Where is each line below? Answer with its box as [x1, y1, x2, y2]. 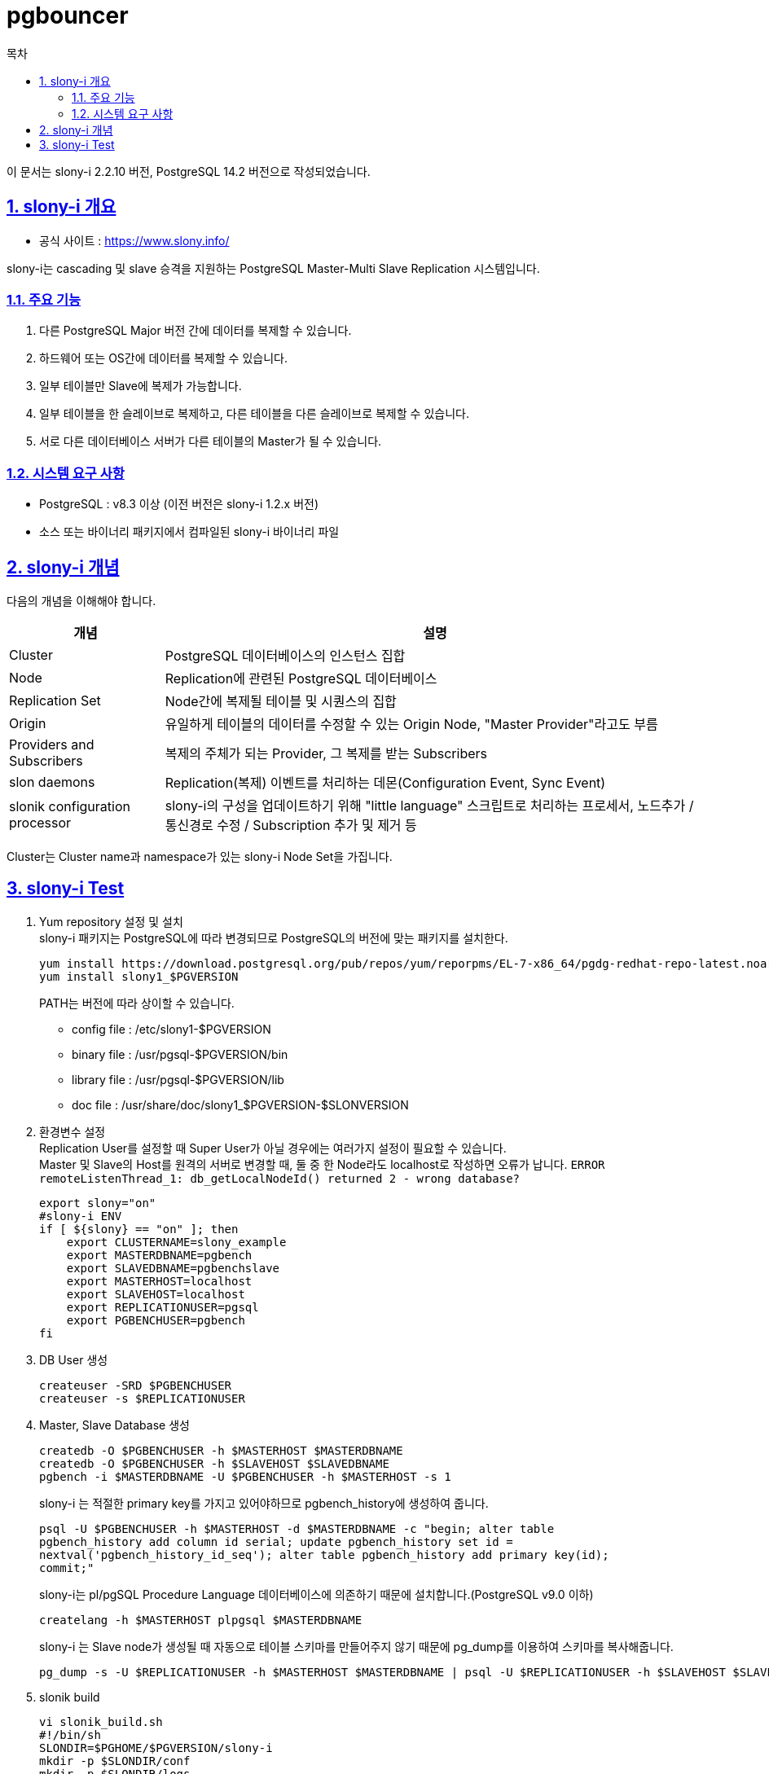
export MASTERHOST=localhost [66, 1274, 253, 1288]
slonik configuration [9, 797, 130, 815]
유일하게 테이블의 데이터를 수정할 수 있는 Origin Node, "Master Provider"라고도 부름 [165, 715, 658, 732]
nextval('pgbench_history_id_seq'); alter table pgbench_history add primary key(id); [39, 1548, 609, 1561]
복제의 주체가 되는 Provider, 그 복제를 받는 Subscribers [165, 744, 487, 762]
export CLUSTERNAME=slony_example [66, 1235, 287, 1249]
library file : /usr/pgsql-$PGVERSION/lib [72, 1072, 284, 1087]
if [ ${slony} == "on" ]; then [39, 1222, 239, 1236]
